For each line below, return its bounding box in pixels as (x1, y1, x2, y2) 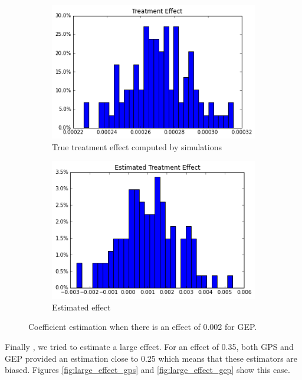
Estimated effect (52, 300, 111, 313)
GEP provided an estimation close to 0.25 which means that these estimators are (5, 352, 298, 364)
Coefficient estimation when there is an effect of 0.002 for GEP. (28, 320, 257, 333)
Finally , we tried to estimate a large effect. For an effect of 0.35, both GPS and (5, 341, 294, 353)
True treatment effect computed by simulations (52, 140, 222, 153)
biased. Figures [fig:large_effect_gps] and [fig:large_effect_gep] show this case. (5, 364, 290, 376)
